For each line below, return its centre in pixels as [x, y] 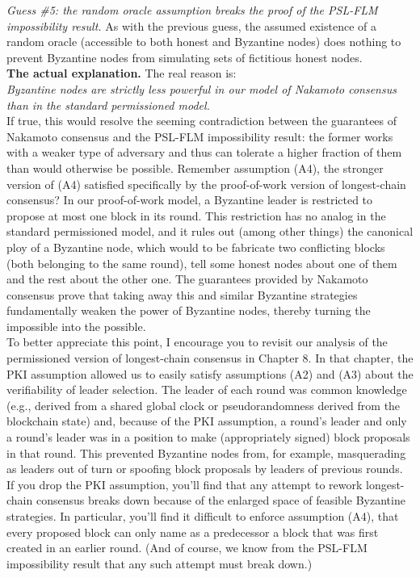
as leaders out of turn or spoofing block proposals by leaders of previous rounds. [205, 469]
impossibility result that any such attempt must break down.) [160, 563]
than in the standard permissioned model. [108, 105]
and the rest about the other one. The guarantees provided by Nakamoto [187, 279]
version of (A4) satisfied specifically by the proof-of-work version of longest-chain [206, 184]
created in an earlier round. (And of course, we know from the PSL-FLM [187, 548]
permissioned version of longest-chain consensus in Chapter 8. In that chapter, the [210, 358]
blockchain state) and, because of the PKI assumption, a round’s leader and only [207, 421]
